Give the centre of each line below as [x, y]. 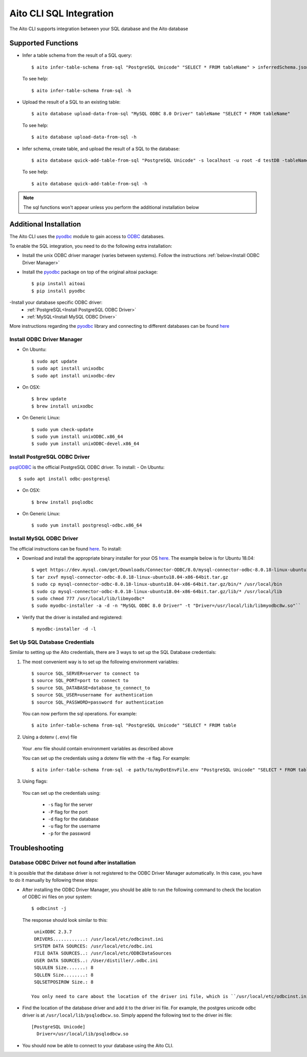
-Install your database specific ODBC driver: [56, 303]
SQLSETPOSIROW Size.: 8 [64, 982]
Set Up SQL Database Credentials [52, 642]
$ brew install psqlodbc [62, 502]
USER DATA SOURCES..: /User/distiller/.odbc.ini [96, 960]
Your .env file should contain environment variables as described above [98, 749]
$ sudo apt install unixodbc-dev [73, 376]
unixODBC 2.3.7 [53, 932]
